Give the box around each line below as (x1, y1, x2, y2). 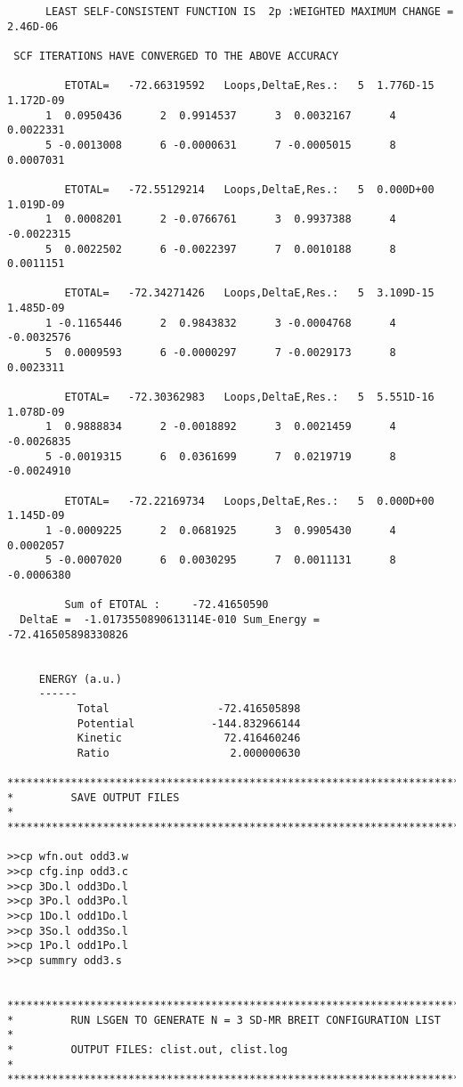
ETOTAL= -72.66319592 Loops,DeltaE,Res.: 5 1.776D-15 (64, 79, 435, 93)
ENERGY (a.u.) (38, 672, 122, 685)
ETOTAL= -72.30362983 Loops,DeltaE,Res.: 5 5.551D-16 (64, 391, 435, 404)
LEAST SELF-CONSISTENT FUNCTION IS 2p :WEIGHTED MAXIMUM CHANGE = (45, 5, 454, 18)
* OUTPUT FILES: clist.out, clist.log (7, 1042, 288, 1056)
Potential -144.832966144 (77, 717, 301, 730)
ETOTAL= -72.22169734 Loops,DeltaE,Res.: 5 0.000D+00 (64, 494, 435, 507)
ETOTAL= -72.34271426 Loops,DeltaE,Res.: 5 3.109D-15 (64, 287, 435, 300)
